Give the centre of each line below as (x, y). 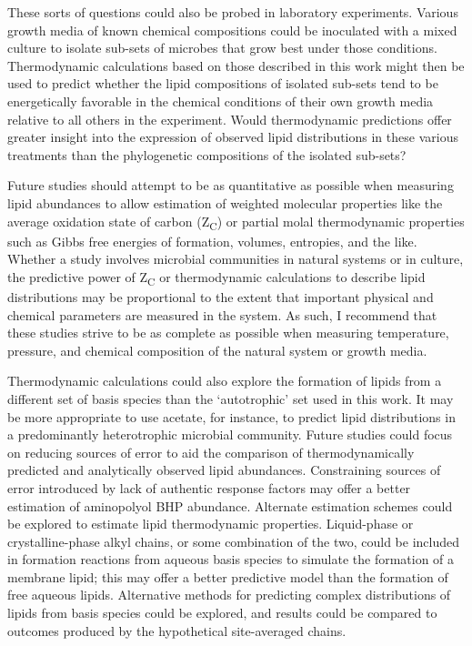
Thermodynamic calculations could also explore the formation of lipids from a (225, 381)
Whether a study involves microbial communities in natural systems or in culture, (236, 259)
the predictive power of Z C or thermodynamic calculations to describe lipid (216, 278)
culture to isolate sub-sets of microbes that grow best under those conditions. (222, 48)
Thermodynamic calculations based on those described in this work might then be (236, 65)
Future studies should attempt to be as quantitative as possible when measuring (231, 185)
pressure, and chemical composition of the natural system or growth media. (217, 350)
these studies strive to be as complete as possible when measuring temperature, (228, 333)
